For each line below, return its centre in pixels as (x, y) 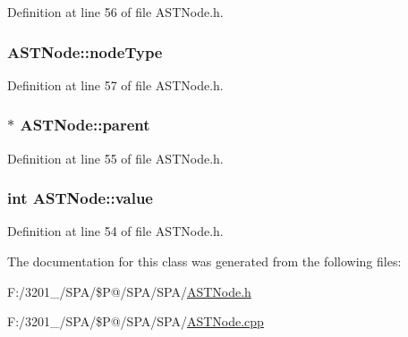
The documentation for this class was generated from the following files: (204, 261)
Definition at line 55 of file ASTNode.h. (115, 158)
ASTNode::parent (85, 125)
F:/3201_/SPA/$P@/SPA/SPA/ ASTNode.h (129, 291)
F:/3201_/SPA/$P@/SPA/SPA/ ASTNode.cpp (136, 321)
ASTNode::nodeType (85, 51)
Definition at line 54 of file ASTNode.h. (115, 231)
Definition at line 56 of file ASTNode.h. (115, 12)
